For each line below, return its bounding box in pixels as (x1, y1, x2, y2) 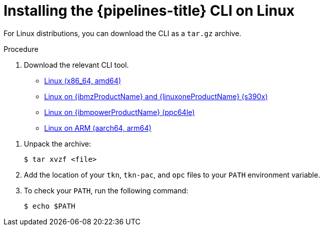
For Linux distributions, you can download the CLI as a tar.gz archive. (4, 28, 242, 38)
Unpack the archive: (24, 139, 91, 148)
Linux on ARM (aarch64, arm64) (44, 123, 152, 132)
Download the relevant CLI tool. (24, 60, 129, 69)
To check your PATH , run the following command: (24, 186, 188, 195)
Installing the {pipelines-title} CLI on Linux (4, 2, 295, 19)
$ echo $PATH (24, 202, 76, 210)
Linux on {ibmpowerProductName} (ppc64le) (44, 107, 195, 117)
